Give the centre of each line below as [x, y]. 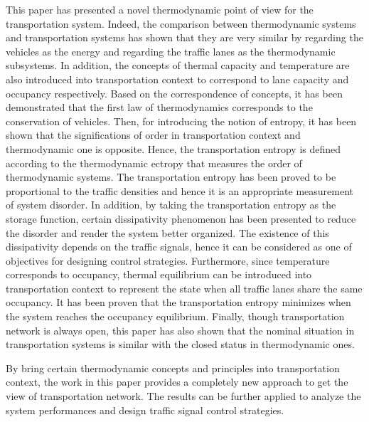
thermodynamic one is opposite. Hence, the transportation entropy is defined [173, 148]
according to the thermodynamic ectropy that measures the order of [154, 163]
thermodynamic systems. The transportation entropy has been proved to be [171, 177]
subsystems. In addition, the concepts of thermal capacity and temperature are [178, 65]
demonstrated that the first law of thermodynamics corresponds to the [159, 107]
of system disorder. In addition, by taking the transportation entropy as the [171, 205]
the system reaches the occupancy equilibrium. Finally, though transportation [175, 316]
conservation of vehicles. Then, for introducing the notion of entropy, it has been [181, 121]
